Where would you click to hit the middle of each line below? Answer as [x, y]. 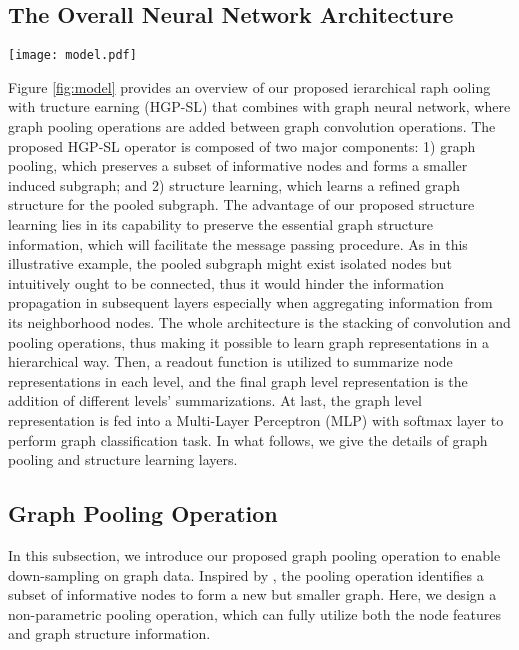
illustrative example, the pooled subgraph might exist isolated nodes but [230, 263]
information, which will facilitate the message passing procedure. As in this [238, 243]
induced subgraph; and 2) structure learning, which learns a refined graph [234, 184]
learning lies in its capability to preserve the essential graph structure [220, 224]
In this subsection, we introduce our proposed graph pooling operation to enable [254, 554]
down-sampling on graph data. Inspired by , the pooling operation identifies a [246, 574]
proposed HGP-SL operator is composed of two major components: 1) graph [242, 145]
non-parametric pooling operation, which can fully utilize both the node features [255, 613]
